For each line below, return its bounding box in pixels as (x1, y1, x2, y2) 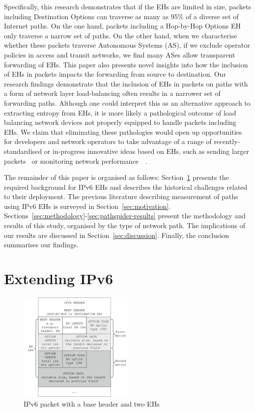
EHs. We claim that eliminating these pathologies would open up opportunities (4, 126, 242, 137)
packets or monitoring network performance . (4, 155, 147, 166)
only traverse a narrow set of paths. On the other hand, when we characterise (4, 30, 237, 40)
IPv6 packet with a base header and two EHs (24, 398, 160, 409)
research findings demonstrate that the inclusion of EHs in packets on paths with (4, 78, 248, 88)
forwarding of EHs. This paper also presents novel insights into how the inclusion (4, 59, 248, 69)
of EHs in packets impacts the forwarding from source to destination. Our (4, 69, 226, 79)
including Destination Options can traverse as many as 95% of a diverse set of (4, 11, 239, 21)
